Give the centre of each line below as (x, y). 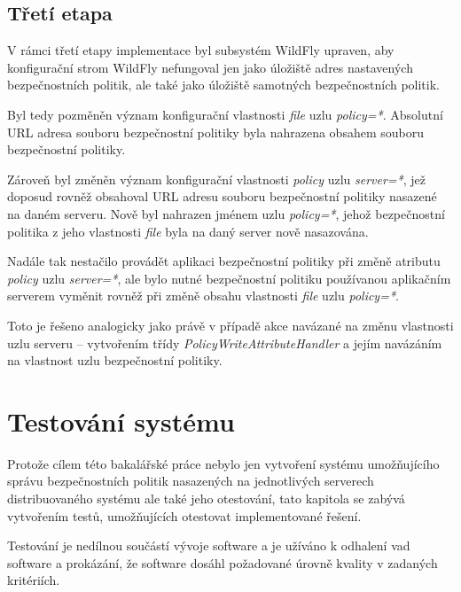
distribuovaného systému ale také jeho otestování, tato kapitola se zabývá (206, 499)
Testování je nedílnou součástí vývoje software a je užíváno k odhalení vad (209, 545)
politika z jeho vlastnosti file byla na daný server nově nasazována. (188, 231)
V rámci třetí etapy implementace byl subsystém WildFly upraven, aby (201, 50)
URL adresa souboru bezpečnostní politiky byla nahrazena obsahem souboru (215, 132)
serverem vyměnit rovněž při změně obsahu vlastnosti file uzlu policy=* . (203, 296)
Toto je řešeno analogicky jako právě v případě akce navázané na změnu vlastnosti (230, 325)
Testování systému (121, 421)
